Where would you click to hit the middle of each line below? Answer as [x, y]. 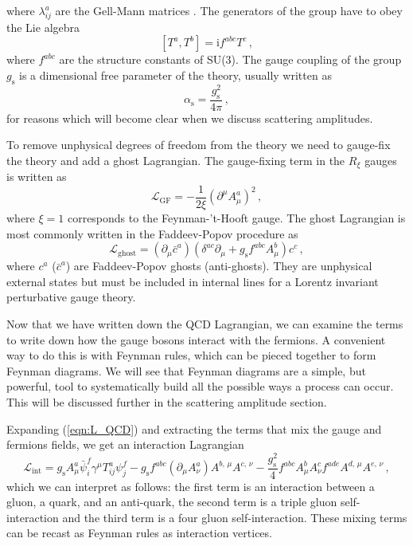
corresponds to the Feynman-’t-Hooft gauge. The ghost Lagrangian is [236, 217]
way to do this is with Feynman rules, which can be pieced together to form [191, 355]
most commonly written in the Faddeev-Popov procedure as [152, 233]
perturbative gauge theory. [71, 297]
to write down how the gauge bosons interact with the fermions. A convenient [196, 339]
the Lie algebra [43, 27]
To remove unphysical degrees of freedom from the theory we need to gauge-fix [199, 145]
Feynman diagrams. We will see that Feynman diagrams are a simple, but [186, 370]
